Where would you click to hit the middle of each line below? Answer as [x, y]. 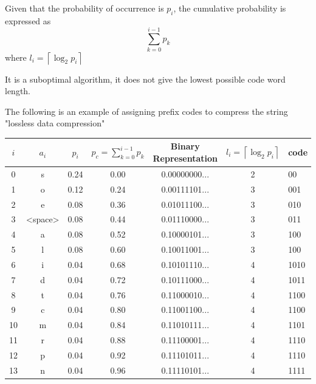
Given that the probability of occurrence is [84, 8]
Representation [185, 158]
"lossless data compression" [55, 123]
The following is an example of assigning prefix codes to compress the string [146, 111]
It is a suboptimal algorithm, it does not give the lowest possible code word [145, 79]
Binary [185, 146]
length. [18, 91]
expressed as [28, 20]
